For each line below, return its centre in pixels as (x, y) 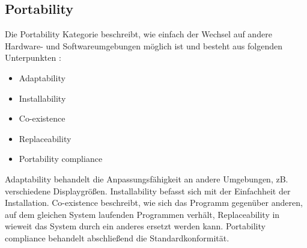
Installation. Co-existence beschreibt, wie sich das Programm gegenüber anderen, (154, 203)
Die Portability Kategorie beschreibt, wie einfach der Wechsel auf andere (138, 34)
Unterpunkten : (33, 57)
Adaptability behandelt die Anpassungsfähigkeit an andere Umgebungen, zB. (147, 178)
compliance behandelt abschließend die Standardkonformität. (117, 237)
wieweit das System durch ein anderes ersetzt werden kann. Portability (135, 226)
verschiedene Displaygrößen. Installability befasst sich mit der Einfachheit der (148, 191)
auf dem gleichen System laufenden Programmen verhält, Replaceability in (142, 214)
